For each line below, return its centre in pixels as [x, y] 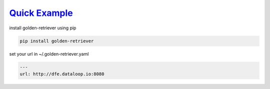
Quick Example [41, 13]
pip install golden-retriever [57, 41]
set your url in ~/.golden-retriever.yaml [49, 54]
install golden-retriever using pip [43, 28]
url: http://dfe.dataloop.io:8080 [62, 74]
